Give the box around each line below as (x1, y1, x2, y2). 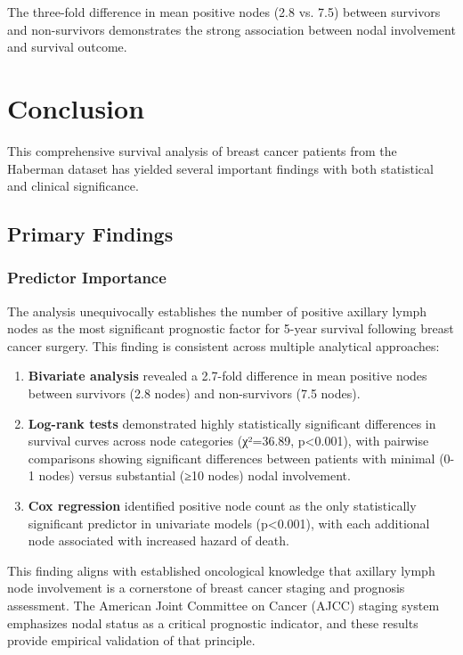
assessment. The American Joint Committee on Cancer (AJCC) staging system (7, 596, 440, 614)
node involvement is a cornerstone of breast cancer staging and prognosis (7, 578, 405, 597)
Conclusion (7, 89, 145, 126)
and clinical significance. (7, 176, 139, 195)
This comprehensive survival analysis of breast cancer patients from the (7, 141, 397, 160)
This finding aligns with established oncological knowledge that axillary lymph (7, 561, 435, 579)
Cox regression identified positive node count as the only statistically (28, 496, 417, 515)
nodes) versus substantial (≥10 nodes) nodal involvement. (38, 466, 351, 485)
